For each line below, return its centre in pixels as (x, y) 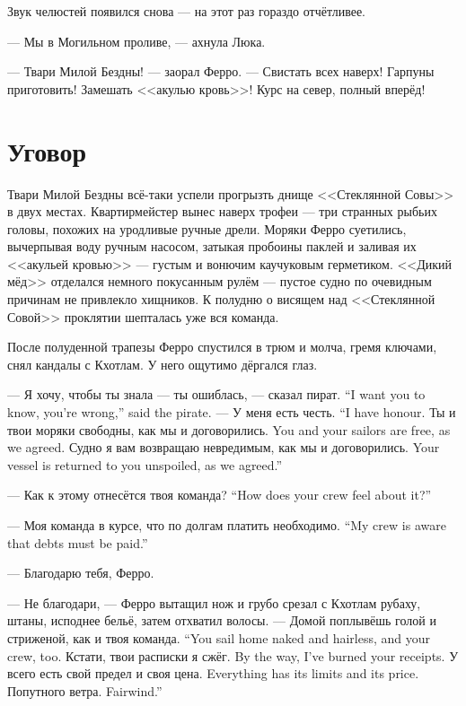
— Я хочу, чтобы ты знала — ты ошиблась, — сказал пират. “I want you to (216, 394)
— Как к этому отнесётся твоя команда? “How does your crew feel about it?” (220, 495)
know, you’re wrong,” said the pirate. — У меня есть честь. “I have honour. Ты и (232, 412)
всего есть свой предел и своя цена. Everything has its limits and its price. (213, 673)
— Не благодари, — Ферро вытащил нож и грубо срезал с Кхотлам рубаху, (214, 602)
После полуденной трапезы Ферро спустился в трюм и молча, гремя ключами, (222, 347)
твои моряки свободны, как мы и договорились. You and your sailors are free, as (229, 429)
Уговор (47, 150)
